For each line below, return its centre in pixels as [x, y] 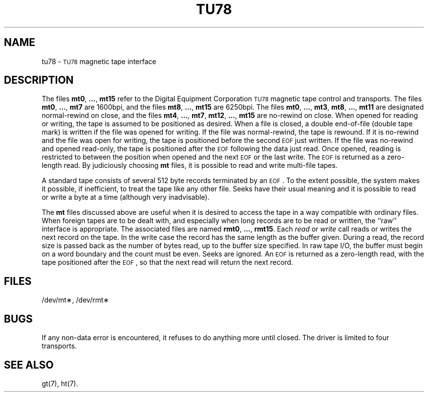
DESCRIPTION [39, 80]
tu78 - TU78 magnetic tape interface [99, 61]
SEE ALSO [29, 365]
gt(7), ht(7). [60, 383]
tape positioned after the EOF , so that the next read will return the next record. [167, 262]
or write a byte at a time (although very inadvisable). [126, 197]
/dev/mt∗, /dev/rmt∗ [75, 300]
